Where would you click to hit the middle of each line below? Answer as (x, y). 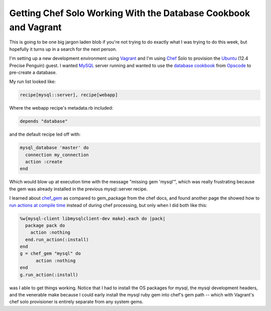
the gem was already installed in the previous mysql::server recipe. (79, 189)
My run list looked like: (33, 82)
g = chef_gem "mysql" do (50, 253)
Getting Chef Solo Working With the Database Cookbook (130, 13)
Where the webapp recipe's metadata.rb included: (61, 108)
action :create (44, 162)
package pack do (45, 225)
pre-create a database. (33, 72)
